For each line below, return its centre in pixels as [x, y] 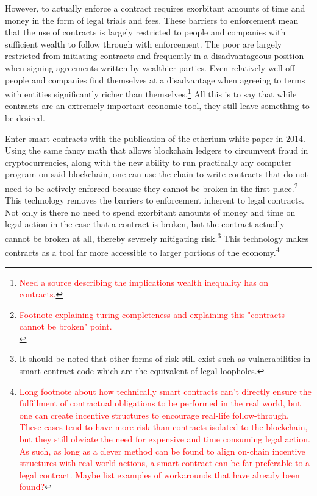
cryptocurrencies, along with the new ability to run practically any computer [148, 162]
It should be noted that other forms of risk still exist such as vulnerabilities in [165, 359]
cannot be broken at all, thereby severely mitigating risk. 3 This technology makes [157, 237]
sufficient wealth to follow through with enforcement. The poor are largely [144, 44]
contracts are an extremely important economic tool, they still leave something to [157, 106]
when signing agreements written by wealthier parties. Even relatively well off [150, 67]
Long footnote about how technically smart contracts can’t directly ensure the [165, 391]
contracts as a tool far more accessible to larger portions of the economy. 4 [142, 251]
